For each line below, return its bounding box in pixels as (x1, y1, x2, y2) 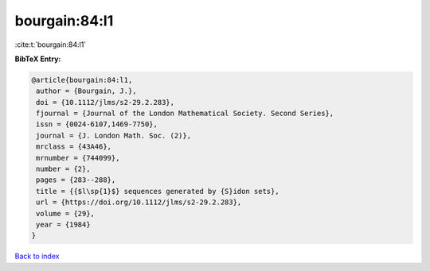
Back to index (14, 251, 60, 261)
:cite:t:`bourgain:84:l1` (14, 40, 87, 49)
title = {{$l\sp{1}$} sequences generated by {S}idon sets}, (36, 187, 279, 196)
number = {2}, (36, 165, 91, 174)
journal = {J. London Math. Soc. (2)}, (36, 131, 191, 140)
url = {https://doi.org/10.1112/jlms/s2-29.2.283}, (36, 198, 242, 207)
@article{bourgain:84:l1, (31, 75, 133, 84)
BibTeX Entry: (14, 54, 61, 64)
